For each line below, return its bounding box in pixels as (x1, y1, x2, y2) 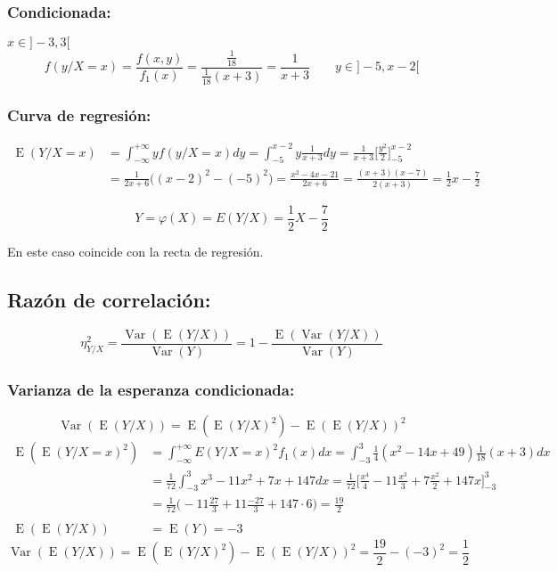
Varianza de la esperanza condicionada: (7, 378, 295, 400)
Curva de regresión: (7, 103, 152, 126)
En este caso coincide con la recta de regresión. (7, 242, 264, 261)
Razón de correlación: (7, 286, 211, 314)
